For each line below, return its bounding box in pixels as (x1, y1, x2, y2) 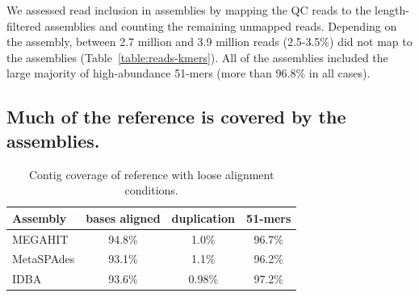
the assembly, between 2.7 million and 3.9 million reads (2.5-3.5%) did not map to (6, 33, 413, 50)
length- (375, 2, 409, 18)
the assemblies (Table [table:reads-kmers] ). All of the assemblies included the (6, 48, 388, 65)
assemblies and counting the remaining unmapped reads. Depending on (44, 17, 397, 34)
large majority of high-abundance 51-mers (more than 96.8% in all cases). (6, 65, 371, 82)
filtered (6, 17, 41, 34)
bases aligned (86, 209, 161, 226)
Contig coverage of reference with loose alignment (28, 165, 274, 182)
